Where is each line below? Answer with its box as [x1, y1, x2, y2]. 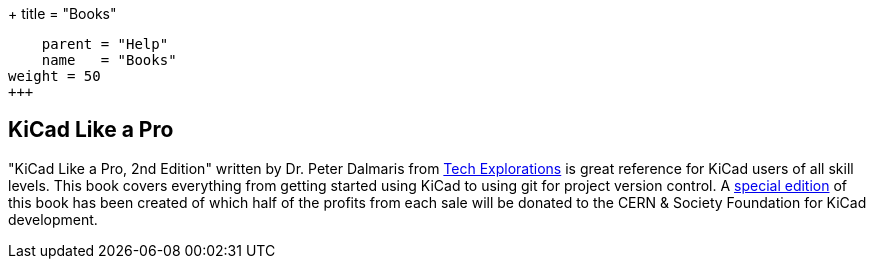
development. [8, 210, 98, 228]
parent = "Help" [41, 36, 169, 52]
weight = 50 [8, 68, 101, 84]
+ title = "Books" [8, 5, 117, 22]
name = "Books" [41, 52, 177, 68]
